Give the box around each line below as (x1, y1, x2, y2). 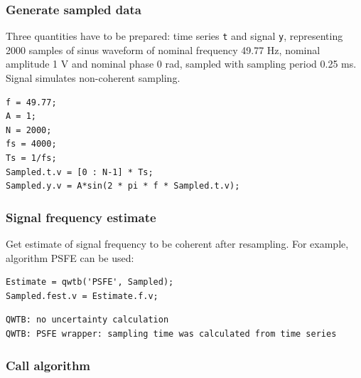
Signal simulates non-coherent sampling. (6, 70, 180, 85)
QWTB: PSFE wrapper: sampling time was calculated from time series (6, 329, 337, 339)
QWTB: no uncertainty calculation (6, 315, 169, 325)
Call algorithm (6, 356, 91, 374)
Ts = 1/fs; (6, 153, 57, 164)
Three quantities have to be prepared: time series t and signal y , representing (6, 28, 343, 43)
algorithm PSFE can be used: (6, 250, 134, 265)
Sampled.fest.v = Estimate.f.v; (6, 290, 158, 301)
